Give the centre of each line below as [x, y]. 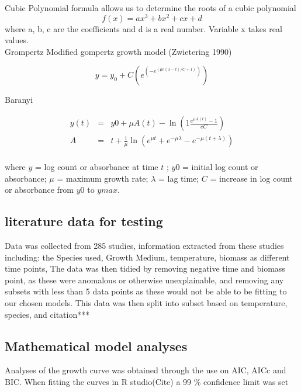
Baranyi [19, 100]
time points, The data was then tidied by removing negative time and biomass [145, 268]
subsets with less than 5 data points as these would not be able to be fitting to [146, 291]
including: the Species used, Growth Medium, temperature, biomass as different [147, 257]
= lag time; [179, 178]
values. [17, 40]
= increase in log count [251, 178]
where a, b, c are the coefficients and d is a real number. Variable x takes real [143, 28]
